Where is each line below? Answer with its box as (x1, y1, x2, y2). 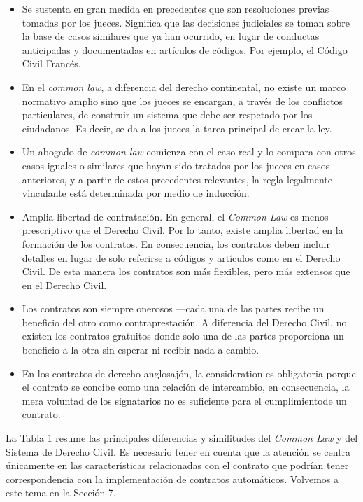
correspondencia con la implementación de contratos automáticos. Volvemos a (6, 471, 339, 486)
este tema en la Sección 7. (6, 485, 116, 500)
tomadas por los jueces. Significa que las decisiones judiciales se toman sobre (22, 15, 350, 29)
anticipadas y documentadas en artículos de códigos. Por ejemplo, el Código (22, 42, 348, 57)
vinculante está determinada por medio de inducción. (22, 186, 250, 200)
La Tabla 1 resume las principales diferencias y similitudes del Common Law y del (6, 431, 358, 445)
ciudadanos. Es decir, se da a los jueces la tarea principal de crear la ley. (22, 120, 332, 135)
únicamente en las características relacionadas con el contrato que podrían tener (6, 458, 349, 473)
